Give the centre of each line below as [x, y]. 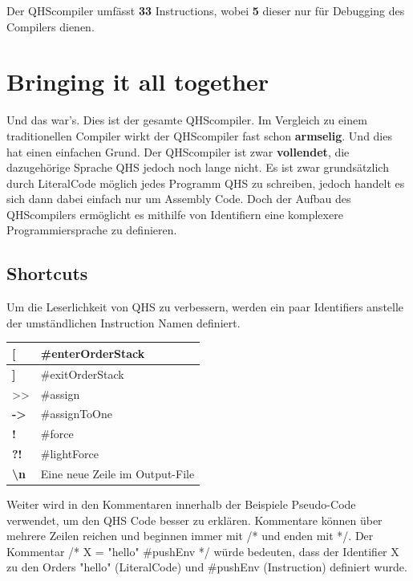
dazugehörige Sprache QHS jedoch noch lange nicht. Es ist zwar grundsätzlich [198, 167]
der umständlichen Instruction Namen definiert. [123, 322]
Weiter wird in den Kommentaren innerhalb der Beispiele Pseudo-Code [181, 504]
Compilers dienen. [51, 26]
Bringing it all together [138, 81]
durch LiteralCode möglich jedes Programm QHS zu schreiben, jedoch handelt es [206, 183]
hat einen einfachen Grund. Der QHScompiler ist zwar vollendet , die [178, 151]
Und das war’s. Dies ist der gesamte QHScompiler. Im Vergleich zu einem [187, 120]
